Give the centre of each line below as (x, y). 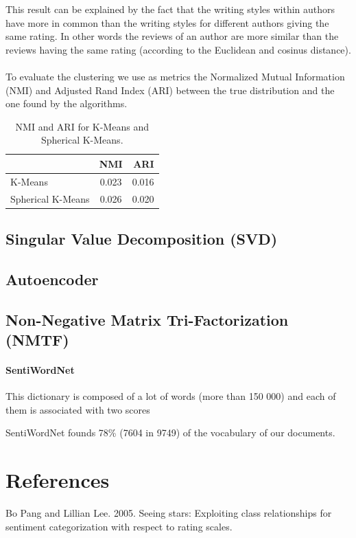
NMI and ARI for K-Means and (82, 126)
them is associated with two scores (78, 409)
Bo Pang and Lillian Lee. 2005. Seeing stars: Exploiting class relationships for (169, 513)
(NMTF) (37, 340)
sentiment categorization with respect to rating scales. (119, 526)
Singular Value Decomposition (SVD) (142, 239)
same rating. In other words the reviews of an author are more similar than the (172, 36)
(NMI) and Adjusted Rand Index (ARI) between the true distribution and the (170, 90)
